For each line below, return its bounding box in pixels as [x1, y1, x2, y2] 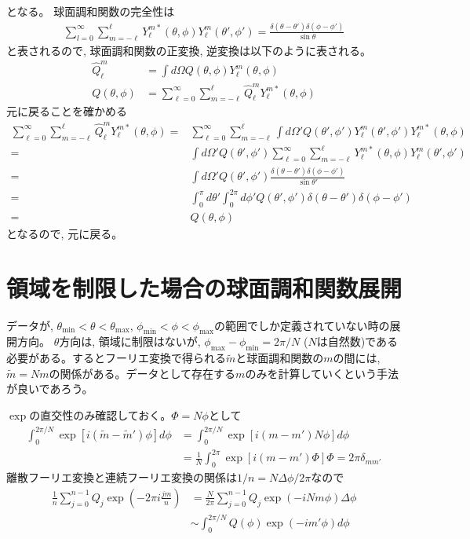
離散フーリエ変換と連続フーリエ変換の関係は [6, 469, 237, 486]
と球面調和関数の [235, 350, 324, 366]
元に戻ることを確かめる [6, 103, 127, 119]
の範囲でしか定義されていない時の [213, 317, 390, 333]
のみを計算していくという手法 [245, 365, 399, 381]
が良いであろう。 [6, 380, 93, 397]
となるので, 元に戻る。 [6, 225, 123, 241]
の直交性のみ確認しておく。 [29, 407, 172, 423]
